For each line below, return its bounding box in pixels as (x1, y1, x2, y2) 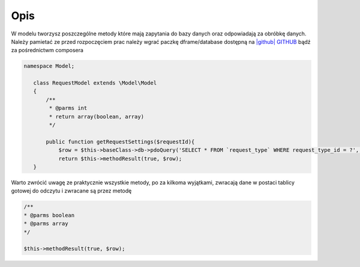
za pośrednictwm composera (11, 47, 84, 54)
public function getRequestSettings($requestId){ (46, 138, 195, 145)
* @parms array (23, 220, 68, 227)
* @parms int (49, 105, 88, 112)
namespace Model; (23, 63, 75, 70)
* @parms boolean (23, 212, 75, 218)
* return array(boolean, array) (49, 113, 144, 120)
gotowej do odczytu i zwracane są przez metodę (11, 187, 132, 194)
